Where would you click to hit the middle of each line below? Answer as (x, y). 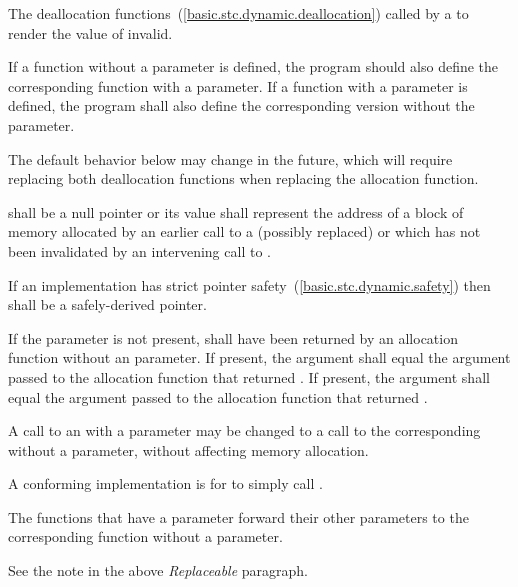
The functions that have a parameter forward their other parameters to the (238, 516)
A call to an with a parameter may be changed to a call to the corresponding (244, 430)
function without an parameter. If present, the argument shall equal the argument (259, 357)
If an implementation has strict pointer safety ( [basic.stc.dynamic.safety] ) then (249, 284)
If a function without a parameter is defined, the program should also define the (253, 66)
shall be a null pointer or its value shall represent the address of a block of (236, 211)
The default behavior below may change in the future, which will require (230, 158)
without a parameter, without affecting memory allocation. (188, 449)
